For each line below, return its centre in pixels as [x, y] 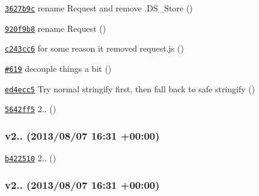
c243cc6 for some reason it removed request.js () [94, 48]
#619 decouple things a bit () [58, 68]
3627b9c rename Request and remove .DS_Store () [99, 8]
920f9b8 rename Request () [56, 28]
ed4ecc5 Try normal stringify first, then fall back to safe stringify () [130, 88]
